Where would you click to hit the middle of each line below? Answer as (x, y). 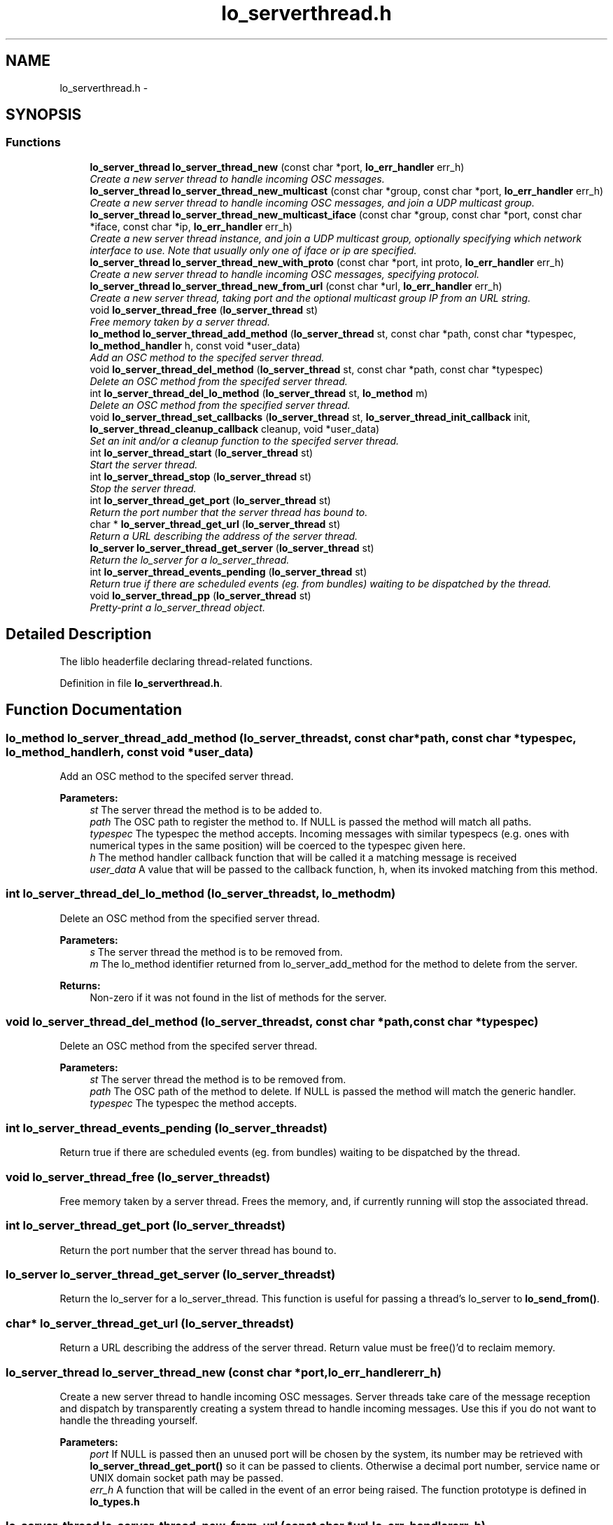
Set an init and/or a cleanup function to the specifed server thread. (244, 440)
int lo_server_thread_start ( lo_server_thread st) (202, 452)
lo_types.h (115, 1501)
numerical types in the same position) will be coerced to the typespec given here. (278, 845)
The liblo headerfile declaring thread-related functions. (186, 661)
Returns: (80, 985)
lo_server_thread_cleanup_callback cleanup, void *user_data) (235, 429)
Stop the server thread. (143, 488)
